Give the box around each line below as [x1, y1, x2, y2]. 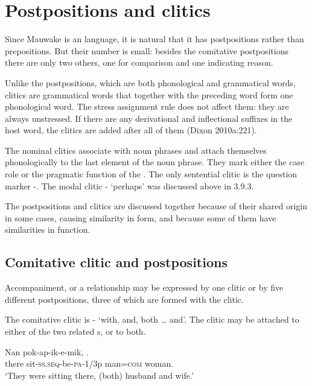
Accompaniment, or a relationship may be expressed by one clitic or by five [5, 281, 284, 294]
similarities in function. [5, 223, 91, 236]
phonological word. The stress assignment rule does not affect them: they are [5, 100, 289, 113]
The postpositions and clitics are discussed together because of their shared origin [5, 200, 307, 212]
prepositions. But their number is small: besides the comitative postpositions [5, 44, 289, 57]
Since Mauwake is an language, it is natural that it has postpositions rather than [5, 33, 304, 45]
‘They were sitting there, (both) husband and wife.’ [5, 369, 194, 381]
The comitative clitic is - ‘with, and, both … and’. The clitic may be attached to [5, 313, 299, 326]
